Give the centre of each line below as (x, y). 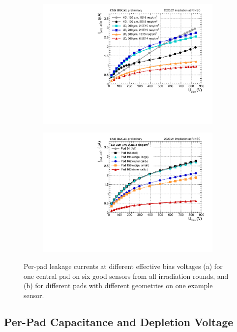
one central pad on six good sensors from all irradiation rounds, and (126, 276)
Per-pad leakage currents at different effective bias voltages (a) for (123, 266)
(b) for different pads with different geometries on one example (118, 285)
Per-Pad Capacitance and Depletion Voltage (119, 321)
